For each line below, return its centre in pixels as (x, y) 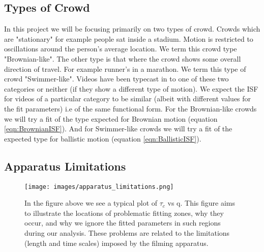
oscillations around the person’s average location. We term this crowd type (121, 49)
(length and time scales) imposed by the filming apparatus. (116, 243)
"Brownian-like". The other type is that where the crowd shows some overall (123, 58)
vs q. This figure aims (201, 203)
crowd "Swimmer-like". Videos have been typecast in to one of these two (116, 79)
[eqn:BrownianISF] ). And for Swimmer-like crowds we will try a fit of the (118, 129)
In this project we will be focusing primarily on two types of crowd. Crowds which (132, 29)
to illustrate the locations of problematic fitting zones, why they (124, 213)
